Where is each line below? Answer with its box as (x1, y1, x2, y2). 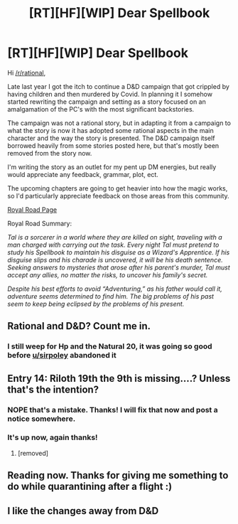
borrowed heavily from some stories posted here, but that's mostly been (7, 141, 220, 150)
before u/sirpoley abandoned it (7, 351, 117, 360)
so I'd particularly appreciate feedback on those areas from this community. (7, 191, 229, 200)
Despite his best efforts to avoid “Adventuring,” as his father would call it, (7, 284, 222, 293)
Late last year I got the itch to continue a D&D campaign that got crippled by (7, 82, 229, 90)
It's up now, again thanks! (7, 432, 98, 442)
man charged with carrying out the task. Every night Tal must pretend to (7, 240, 220, 249)
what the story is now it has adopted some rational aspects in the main (7, 126, 215, 134)
